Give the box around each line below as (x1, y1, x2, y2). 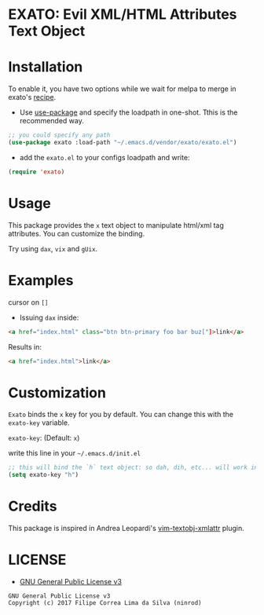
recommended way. (19, 116, 84, 126)
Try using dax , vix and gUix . (8, 243, 98, 253)
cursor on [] (8, 297, 49, 307)
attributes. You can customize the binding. (8, 229, 145, 238)
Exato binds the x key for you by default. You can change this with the (8, 410, 234, 419)
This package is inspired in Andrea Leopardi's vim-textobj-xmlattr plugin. (8, 524, 245, 533)
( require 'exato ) (8, 167, 65, 176)
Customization (8, 383, 106, 401)
